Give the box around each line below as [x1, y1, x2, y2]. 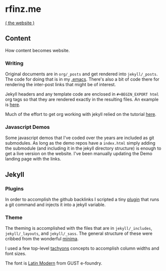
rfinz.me [5, 3, 41, 15]
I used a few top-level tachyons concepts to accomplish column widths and [5, 245, 160, 251]
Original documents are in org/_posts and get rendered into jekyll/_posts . [5, 71, 158, 77]
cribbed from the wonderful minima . [5, 236, 79, 242]
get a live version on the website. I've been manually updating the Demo [5, 151, 153, 157]
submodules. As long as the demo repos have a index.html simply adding [5, 140, 156, 146]
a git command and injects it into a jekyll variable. [5, 202, 106, 208]
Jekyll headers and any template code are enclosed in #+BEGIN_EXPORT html [5, 91, 159, 97]
